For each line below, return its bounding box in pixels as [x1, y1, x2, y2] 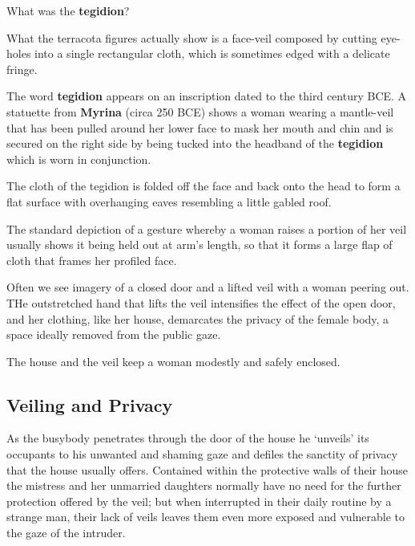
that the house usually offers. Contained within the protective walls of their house [6, 461, 409, 478]
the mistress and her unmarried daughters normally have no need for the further [6, 477, 401, 494]
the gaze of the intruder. [6, 524, 126, 541]
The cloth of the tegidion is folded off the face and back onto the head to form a [6, 177, 401, 194]
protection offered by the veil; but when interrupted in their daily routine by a [6, 492, 392, 509]
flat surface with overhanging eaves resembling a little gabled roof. [6, 193, 332, 210]
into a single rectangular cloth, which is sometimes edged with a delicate [34, 45, 390, 62]
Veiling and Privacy [6, 392, 173, 417]
